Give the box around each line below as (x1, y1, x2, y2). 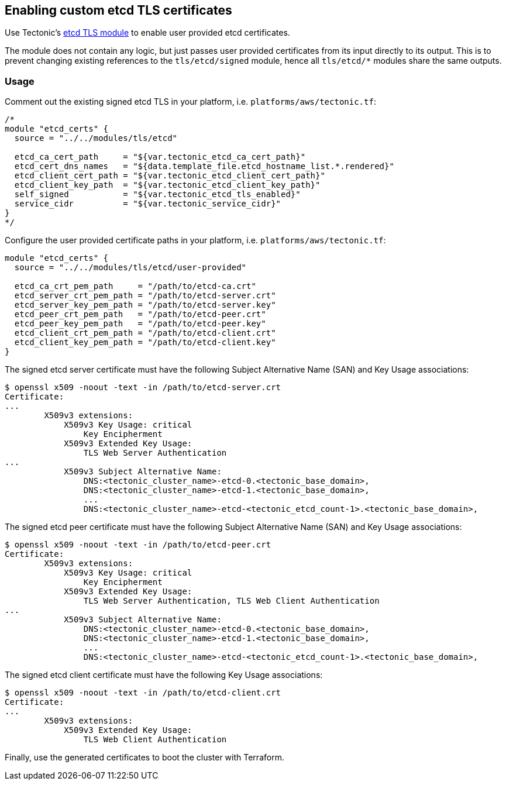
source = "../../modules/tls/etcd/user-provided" (14, 263, 247, 273)
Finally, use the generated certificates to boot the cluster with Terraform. (5, 752, 284, 763)
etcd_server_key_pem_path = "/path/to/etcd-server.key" (14, 300, 276, 310)
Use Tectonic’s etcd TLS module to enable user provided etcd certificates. (5, 27, 290, 38)
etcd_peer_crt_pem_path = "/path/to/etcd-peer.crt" (14, 309, 266, 319)
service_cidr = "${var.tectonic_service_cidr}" (14, 199, 281, 209)
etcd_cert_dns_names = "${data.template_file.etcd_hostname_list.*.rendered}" (14, 161, 394, 171)
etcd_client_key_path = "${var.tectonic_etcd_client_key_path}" (14, 180, 321, 190)
